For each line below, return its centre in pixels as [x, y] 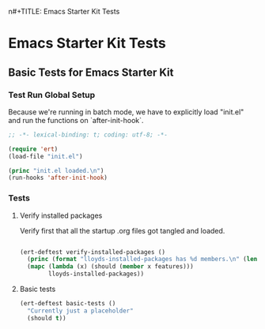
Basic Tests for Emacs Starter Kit [91, 72]
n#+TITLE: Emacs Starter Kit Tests [64, 11]
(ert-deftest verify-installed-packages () [93, 252]
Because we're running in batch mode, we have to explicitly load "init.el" [126, 112]
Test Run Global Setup [52, 95]
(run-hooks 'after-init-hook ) [58, 178]
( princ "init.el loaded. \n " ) [56, 170]
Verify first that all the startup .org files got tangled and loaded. [122, 230]
